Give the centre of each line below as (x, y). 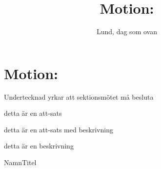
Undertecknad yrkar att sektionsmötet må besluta (79, 96)
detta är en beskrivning (39, 146)
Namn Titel (20, 162)
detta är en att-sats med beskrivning (59, 129)
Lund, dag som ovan (127, 32)
